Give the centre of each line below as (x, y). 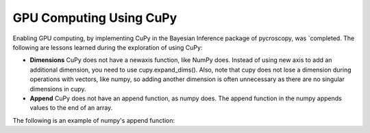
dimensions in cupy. (58, 89)
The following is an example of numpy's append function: (94, 120)
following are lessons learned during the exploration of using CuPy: (108, 47)
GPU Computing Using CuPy (95, 18)
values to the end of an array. (71, 108)
